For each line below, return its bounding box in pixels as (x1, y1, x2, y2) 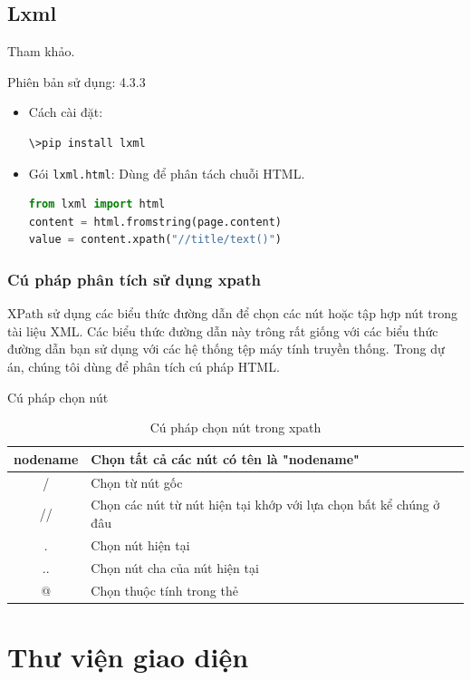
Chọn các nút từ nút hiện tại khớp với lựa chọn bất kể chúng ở (91, 495, 440, 514)
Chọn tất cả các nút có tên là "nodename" (91, 449, 360, 468)
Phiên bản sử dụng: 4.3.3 (7, 72, 146, 91)
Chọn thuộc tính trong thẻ (91, 580, 238, 599)
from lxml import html (28, 198, 166, 211)
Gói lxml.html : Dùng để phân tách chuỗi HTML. (28, 163, 305, 182)
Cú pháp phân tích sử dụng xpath (7, 267, 261, 290)
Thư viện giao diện (7, 637, 249, 675)
